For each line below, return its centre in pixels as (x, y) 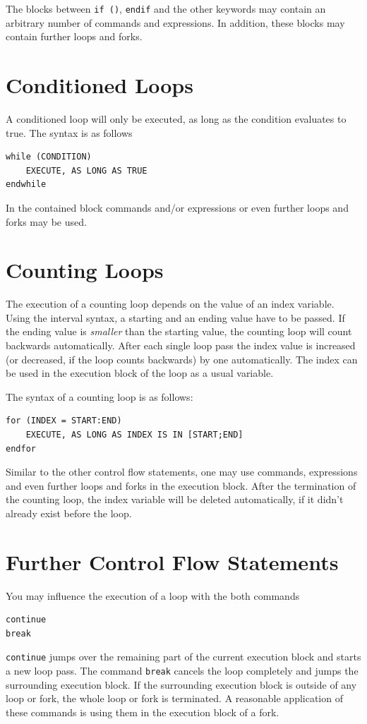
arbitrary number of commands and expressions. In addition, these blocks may (175, 22)
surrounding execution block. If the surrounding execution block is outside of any (181, 684)
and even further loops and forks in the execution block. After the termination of (181, 485)
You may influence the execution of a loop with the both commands (153, 595)
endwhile (26, 185)
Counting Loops (85, 270)
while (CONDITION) (49, 157)
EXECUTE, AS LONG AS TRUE (86, 170)
